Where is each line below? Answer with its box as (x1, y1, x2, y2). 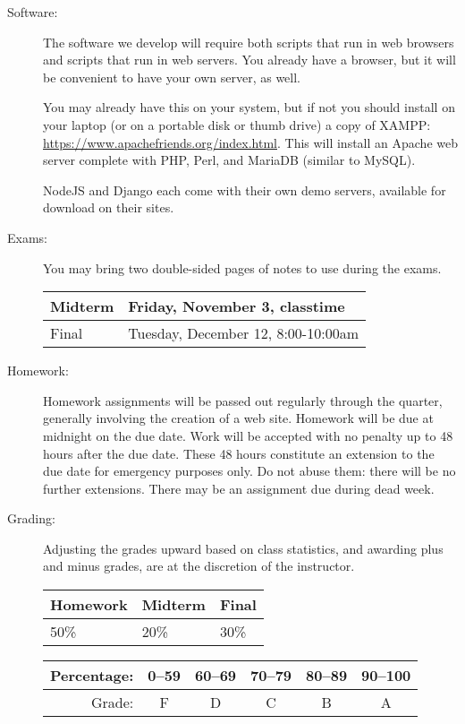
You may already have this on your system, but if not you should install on (43, 98, 455, 116)
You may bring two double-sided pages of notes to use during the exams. (43, 258, 442, 277)
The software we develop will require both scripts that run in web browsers (43, 32, 454, 51)
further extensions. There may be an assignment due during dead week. (43, 478, 435, 497)
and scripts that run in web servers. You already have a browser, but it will (43, 50, 456, 69)
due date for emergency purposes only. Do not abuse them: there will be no (43, 461, 456, 480)
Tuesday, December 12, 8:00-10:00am (128, 323, 359, 344)
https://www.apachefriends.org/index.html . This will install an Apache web (43, 133, 458, 151)
